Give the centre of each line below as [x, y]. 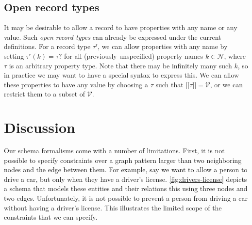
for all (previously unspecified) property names [134, 56]
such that [169, 84]
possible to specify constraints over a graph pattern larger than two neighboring [123, 160]
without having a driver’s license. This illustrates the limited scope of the [113, 207]
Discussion [40, 127]
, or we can [227, 84]
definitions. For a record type [47, 46]
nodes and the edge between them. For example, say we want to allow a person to [126, 169]
